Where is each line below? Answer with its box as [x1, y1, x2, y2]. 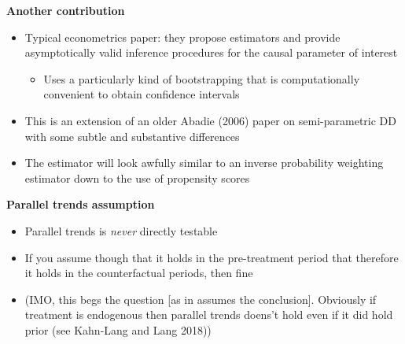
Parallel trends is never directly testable [24, 222, 218, 239]
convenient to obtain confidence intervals [43, 86, 240, 102]
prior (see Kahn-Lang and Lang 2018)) [24, 321, 212, 338]
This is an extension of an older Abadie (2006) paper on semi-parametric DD [24, 112, 396, 128]
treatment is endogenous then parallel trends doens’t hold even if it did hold [24, 306, 393, 323]
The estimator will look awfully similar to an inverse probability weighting [24, 154, 384, 171]
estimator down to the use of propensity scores [24, 169, 250, 186]
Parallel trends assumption [6, 196, 155, 213]
